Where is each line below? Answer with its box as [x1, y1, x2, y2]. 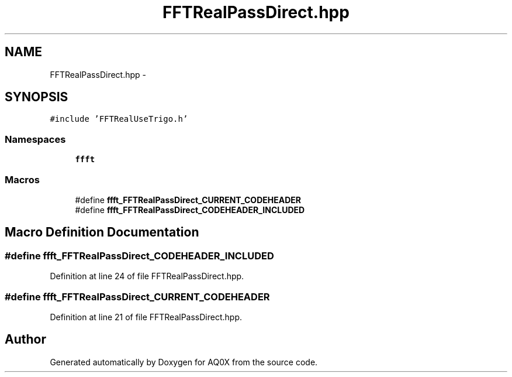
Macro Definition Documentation [5, 225, 199, 240]
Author [5, 332, 46, 347]
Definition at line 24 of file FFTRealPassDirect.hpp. [50, 271, 244, 282]
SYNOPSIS [5, 90, 68, 105]
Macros [5, 173, 40, 186]
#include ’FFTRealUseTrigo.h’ [50, 114, 188, 124]
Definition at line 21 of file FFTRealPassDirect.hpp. [50, 311, 243, 322]
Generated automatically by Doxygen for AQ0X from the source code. [50, 357, 318, 367]
